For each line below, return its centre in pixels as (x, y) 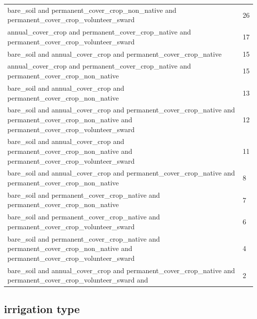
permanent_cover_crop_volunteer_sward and (78, 280)
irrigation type (42, 308)
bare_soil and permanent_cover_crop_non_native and (92, 10)
